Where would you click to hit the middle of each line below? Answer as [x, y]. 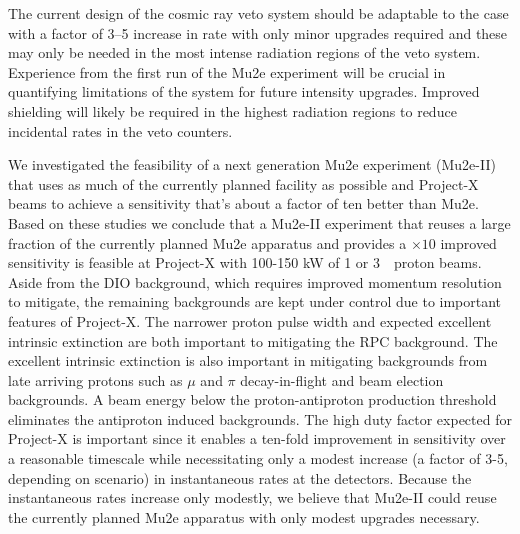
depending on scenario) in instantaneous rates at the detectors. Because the [240, 477]
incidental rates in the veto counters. [120, 130]
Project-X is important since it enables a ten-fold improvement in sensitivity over [257, 438]
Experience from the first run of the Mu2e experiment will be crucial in [227, 71]
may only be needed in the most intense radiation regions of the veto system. [244, 52]
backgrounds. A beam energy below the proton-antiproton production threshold [252, 399]
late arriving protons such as [95, 379]
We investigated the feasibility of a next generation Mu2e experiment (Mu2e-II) [252, 164]
